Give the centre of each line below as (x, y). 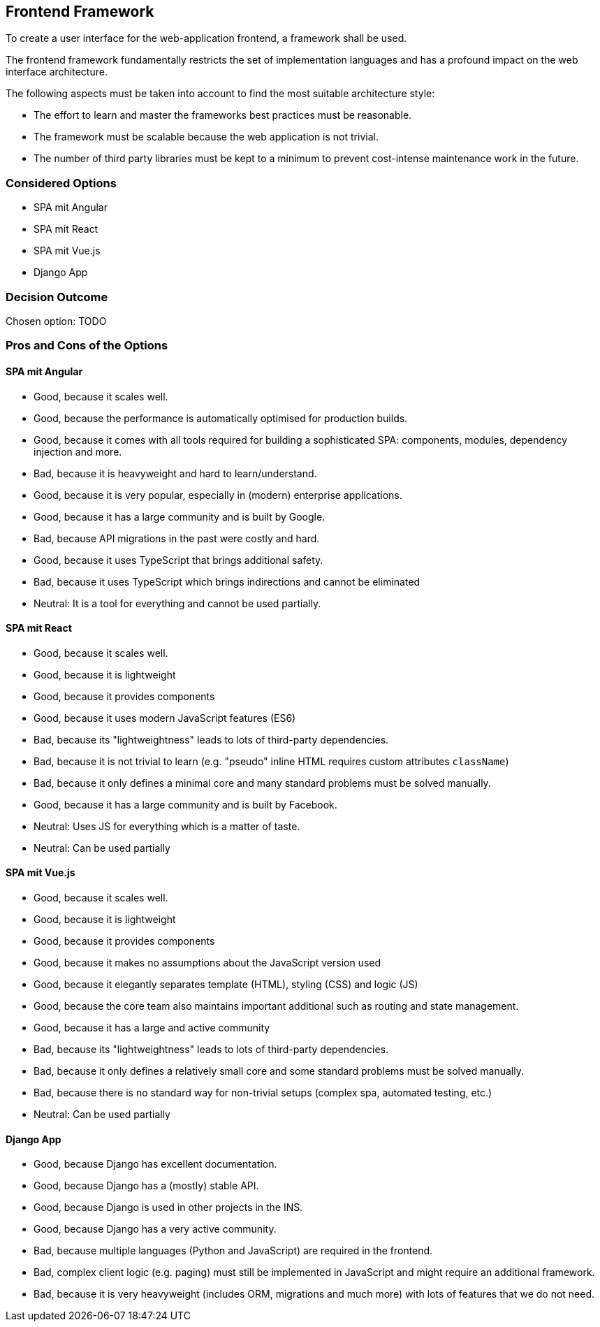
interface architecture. (57, 72)
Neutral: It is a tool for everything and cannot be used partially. (177, 603)
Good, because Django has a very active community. (155, 1229)
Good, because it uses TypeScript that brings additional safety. (178, 560)
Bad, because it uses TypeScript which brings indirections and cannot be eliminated (227, 581)
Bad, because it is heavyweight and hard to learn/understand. (175, 473)
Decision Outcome (57, 297)
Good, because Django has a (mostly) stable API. (146, 1186)
